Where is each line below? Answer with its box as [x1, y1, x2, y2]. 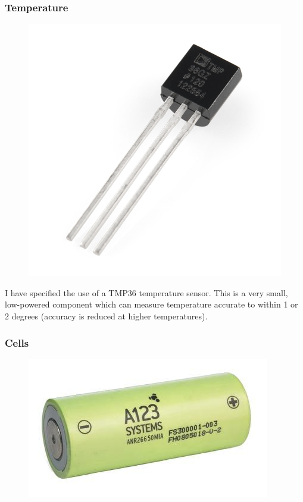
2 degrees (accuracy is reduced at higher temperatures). [5, 310, 208, 322]
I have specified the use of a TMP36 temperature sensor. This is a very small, [5, 286, 288, 299]
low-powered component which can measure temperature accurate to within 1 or [5, 298, 298, 310]
